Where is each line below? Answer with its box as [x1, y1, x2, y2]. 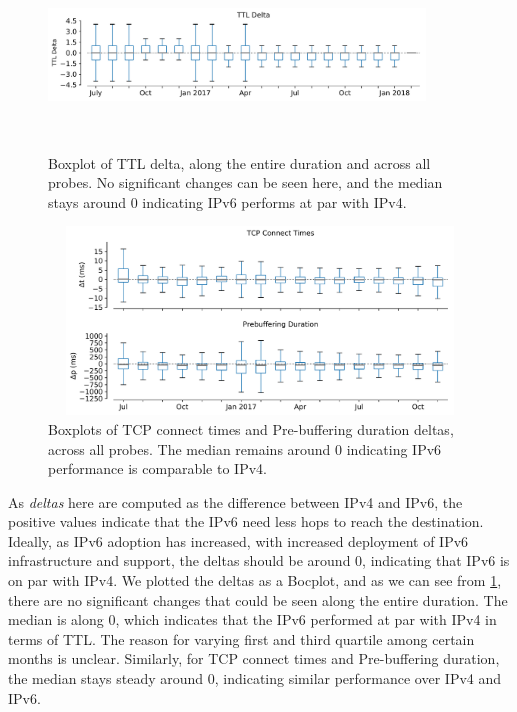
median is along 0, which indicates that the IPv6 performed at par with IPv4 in [8, 609, 497, 630]
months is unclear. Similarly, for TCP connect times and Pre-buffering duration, [8, 648, 500, 669]
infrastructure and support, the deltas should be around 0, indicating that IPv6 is [8, 550, 510, 571]
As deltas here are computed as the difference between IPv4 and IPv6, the [8, 491, 463, 512]
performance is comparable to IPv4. [48, 458, 267, 479]
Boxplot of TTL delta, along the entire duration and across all [48, 152, 431, 173]
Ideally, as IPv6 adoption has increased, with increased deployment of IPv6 [8, 530, 469, 551]
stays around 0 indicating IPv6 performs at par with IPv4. [48, 191, 407, 212]
